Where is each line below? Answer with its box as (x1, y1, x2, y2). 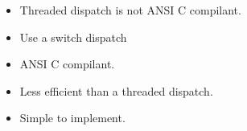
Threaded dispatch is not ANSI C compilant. (19, 2, 241, 18)
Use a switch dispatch (19, 28, 127, 45)
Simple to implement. (19, 109, 126, 126)
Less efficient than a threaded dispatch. (19, 82, 213, 99)
